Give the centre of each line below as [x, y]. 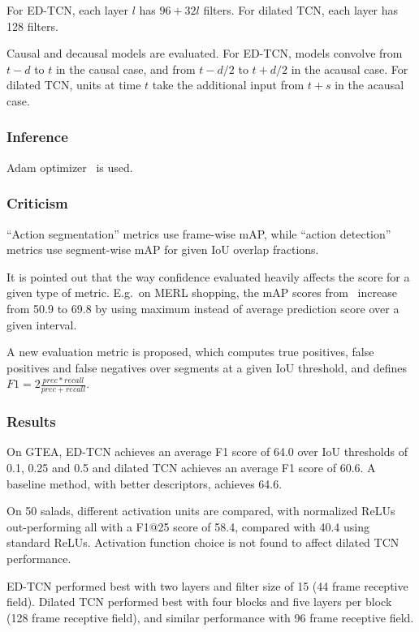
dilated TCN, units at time [74, 85]
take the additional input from [228, 85]
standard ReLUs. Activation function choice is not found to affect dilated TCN [203, 542]
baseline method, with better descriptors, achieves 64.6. [145, 483]
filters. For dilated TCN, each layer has [301, 10]
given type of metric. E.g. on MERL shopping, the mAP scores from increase [202, 292]
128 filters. [32, 26]
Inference [37, 137]
